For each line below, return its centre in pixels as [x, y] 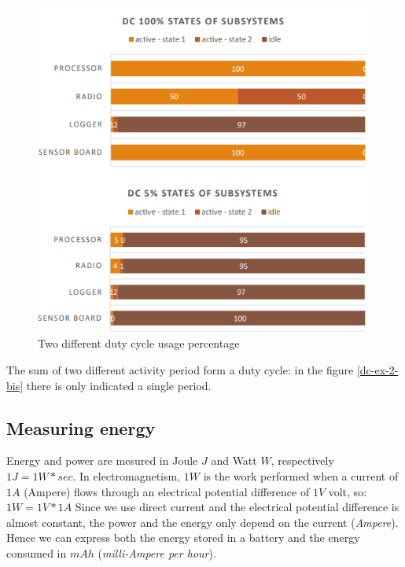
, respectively [302, 460]
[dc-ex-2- [377, 369]
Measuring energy [81, 427]
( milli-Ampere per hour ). [157, 552]
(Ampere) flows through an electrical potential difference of [167, 491]
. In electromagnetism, [127, 475]
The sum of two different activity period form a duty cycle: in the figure [180, 369]
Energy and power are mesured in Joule [102, 460]
